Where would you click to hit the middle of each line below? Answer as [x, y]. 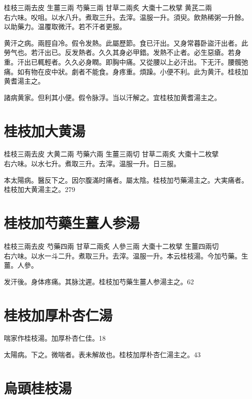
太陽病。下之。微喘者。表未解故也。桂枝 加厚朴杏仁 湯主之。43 [102, 355]
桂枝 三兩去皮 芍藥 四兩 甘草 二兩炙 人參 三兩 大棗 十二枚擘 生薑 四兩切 [111, 246]
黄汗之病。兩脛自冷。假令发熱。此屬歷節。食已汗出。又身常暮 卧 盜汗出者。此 [126, 43]
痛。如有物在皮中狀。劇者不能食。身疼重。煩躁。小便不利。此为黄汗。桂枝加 [126, 71]
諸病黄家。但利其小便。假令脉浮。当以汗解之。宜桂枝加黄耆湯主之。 [112, 97]
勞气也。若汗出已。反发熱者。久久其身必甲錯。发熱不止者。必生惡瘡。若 [119, 52]
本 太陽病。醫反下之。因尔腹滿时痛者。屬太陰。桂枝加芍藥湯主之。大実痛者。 [126, 180]
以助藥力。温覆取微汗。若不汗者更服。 [65, 26]
